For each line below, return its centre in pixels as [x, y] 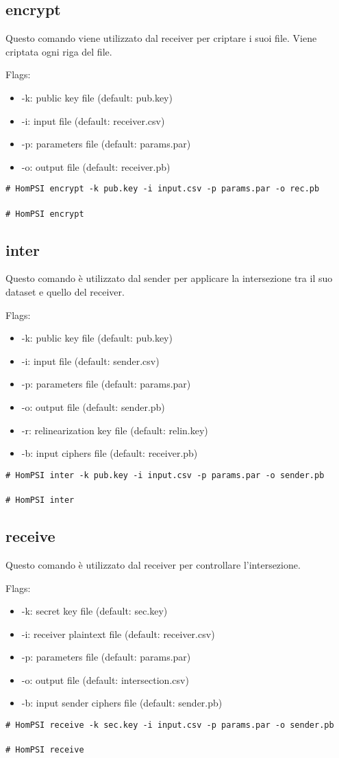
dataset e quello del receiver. [65, 292]
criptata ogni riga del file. [59, 51]
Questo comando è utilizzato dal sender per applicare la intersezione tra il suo [169, 278]
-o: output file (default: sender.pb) [93, 407]
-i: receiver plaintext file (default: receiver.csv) [118, 633]
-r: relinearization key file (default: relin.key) [115, 430]
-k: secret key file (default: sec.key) [95, 611]
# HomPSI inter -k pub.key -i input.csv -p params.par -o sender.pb [165, 475]
